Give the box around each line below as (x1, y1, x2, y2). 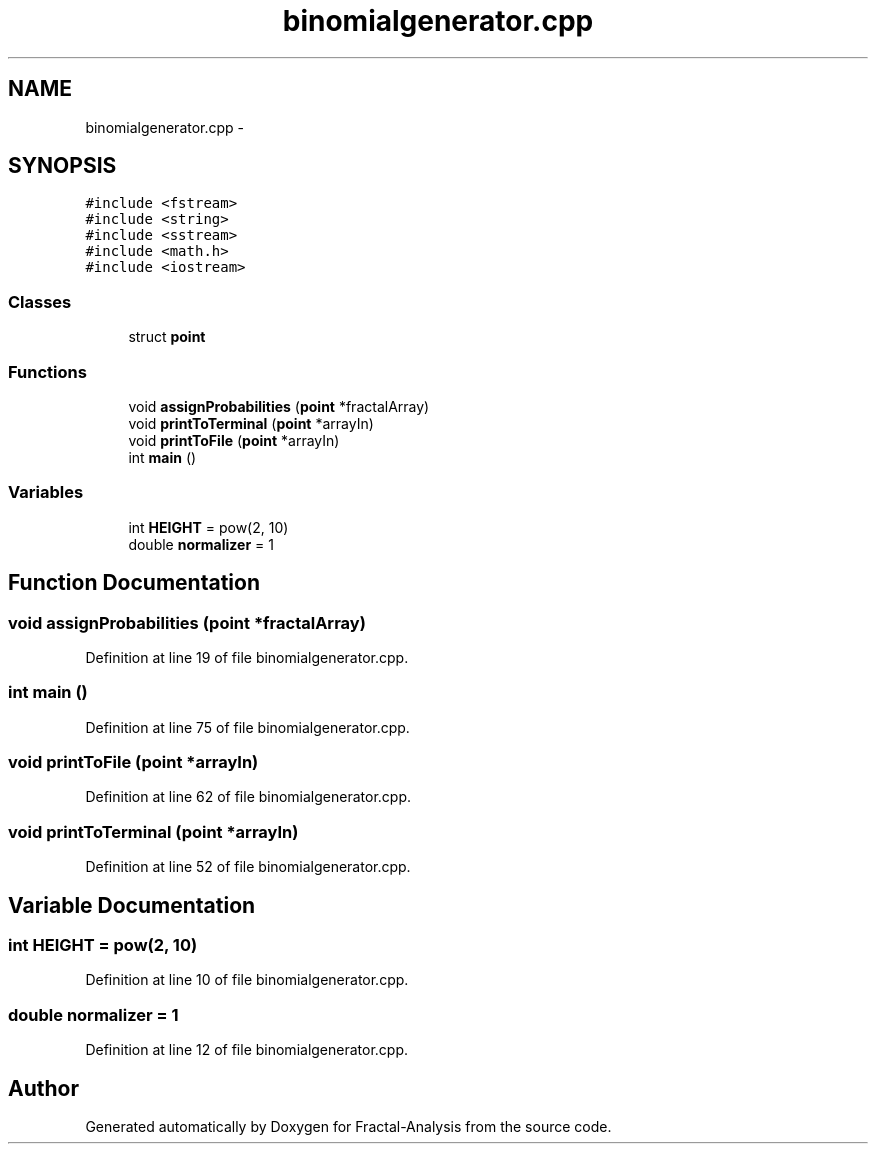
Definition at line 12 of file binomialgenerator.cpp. (85, 1041, 409, 1059)
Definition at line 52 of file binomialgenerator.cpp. (85, 858, 411, 876)
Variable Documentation (8, 892, 256, 918)
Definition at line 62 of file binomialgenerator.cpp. (85, 788, 412, 806)
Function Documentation (8, 570, 260, 596)
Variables (8, 482, 84, 503)
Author (8, 1075, 79, 1101)
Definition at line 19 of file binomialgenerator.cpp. (85, 648, 409, 666)
